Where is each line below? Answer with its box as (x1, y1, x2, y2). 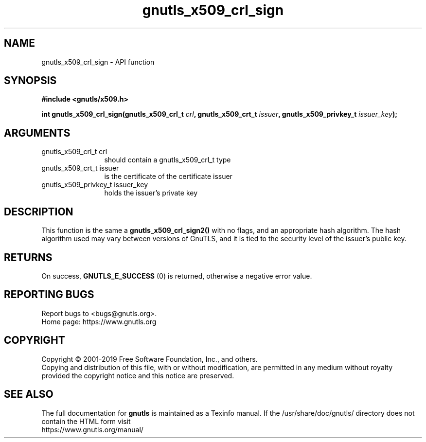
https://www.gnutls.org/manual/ (41, 425, 143, 434)
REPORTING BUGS (4, 288, 94, 301)
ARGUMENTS (4, 126, 71, 139)
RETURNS (4, 251, 53, 264)
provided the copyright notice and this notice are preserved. (41, 371, 234, 380)
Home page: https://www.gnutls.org (41, 317, 157, 326)
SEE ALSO (4, 388, 53, 401)
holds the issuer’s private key (104, 189, 198, 197)
